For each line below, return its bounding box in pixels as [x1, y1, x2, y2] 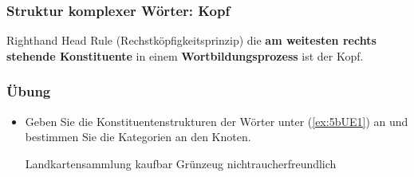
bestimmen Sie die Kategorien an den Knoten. [25, 128, 251, 145]
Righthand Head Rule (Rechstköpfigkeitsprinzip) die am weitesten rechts [6, 32, 377, 49]
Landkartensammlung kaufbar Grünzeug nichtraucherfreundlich [25, 155, 337, 171]
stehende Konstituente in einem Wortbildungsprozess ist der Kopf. [6, 47, 364, 64]
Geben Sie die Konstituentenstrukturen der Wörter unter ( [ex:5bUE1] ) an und [25, 112, 408, 129]
